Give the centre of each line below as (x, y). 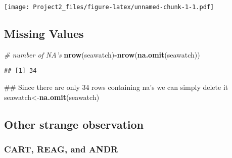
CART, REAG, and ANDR (61, 149)
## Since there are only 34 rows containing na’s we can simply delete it (116, 87)
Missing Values (44, 34)
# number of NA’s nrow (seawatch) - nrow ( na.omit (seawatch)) (102, 54)
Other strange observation (74, 124)
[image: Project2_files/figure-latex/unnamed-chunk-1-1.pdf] (109, 7)
